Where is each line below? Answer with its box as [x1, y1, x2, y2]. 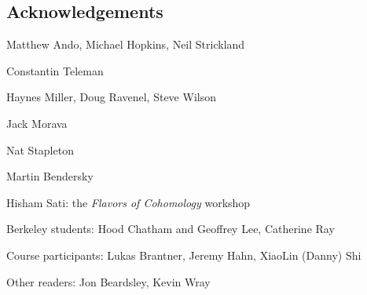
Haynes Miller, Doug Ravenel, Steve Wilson [6, 89, 216, 105]
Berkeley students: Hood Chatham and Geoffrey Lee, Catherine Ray [6, 220, 335, 237]
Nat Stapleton [6, 141, 74, 158]
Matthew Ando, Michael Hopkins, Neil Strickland [6, 36, 245, 53]
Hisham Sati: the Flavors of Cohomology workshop [6, 194, 251, 210]
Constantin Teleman [6, 62, 104, 78]
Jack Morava [6, 115, 68, 131]
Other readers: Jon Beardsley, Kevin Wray [6, 273, 211, 290]
